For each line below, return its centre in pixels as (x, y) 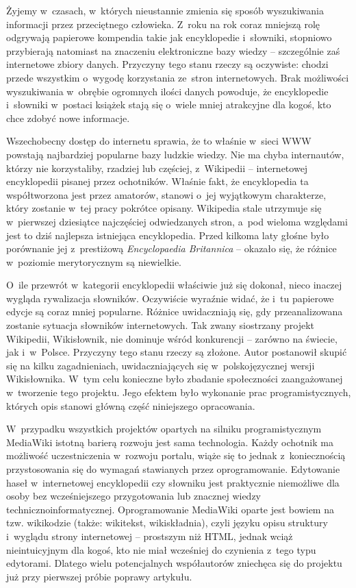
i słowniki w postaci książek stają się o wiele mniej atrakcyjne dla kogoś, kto (169, 105)
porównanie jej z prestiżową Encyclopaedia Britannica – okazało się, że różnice (171, 248)
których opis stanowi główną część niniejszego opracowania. (131, 405)
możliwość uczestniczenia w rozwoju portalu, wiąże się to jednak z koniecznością (176, 455)
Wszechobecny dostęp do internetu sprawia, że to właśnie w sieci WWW (159, 141)
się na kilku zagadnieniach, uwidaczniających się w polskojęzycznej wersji (161, 365)
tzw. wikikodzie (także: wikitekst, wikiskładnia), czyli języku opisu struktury (167, 523)
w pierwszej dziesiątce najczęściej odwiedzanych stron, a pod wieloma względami (177, 221)
